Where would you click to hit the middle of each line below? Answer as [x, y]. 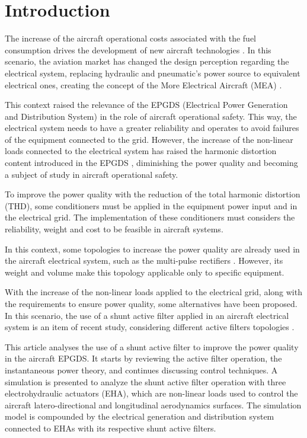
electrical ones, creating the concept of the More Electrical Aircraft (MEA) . [143, 84]
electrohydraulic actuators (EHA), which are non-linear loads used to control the [151, 393]
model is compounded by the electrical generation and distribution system [140, 416]
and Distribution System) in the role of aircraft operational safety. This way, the [151, 116]
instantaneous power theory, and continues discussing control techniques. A [141, 370]
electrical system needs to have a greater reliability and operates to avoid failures [152, 128]
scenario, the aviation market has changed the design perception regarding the [147, 61]
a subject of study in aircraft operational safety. [92, 174]
